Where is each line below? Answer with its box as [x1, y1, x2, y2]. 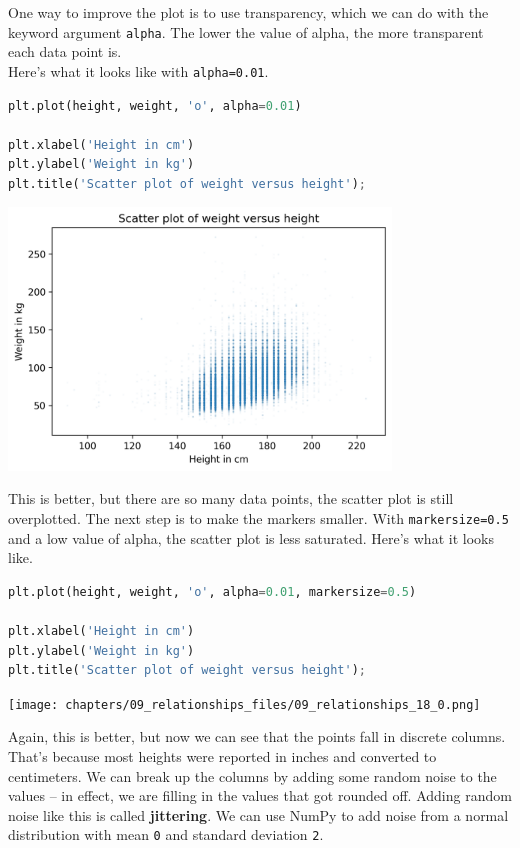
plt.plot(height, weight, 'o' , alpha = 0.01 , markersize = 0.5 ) [8, 584, 417, 599]
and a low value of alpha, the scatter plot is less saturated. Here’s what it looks [8, 527, 494, 548]
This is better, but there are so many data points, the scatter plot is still [8, 488, 454, 509]
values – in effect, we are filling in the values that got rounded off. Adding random [8, 785, 512, 806]
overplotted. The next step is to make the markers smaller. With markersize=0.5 [8, 507, 509, 528]
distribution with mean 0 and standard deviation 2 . [8, 824, 324, 845]
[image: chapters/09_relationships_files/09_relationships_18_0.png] [8, 697, 481, 712]
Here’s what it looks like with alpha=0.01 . [8, 60, 269, 81]
